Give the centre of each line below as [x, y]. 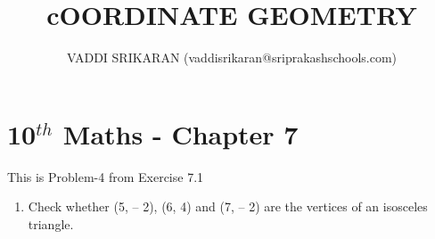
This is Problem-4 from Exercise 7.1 [106, 176]
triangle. [51, 223]
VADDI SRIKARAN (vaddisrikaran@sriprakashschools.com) [232, 58]
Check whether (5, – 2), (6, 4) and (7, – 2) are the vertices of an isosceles [228, 206]
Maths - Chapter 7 [181, 133]
